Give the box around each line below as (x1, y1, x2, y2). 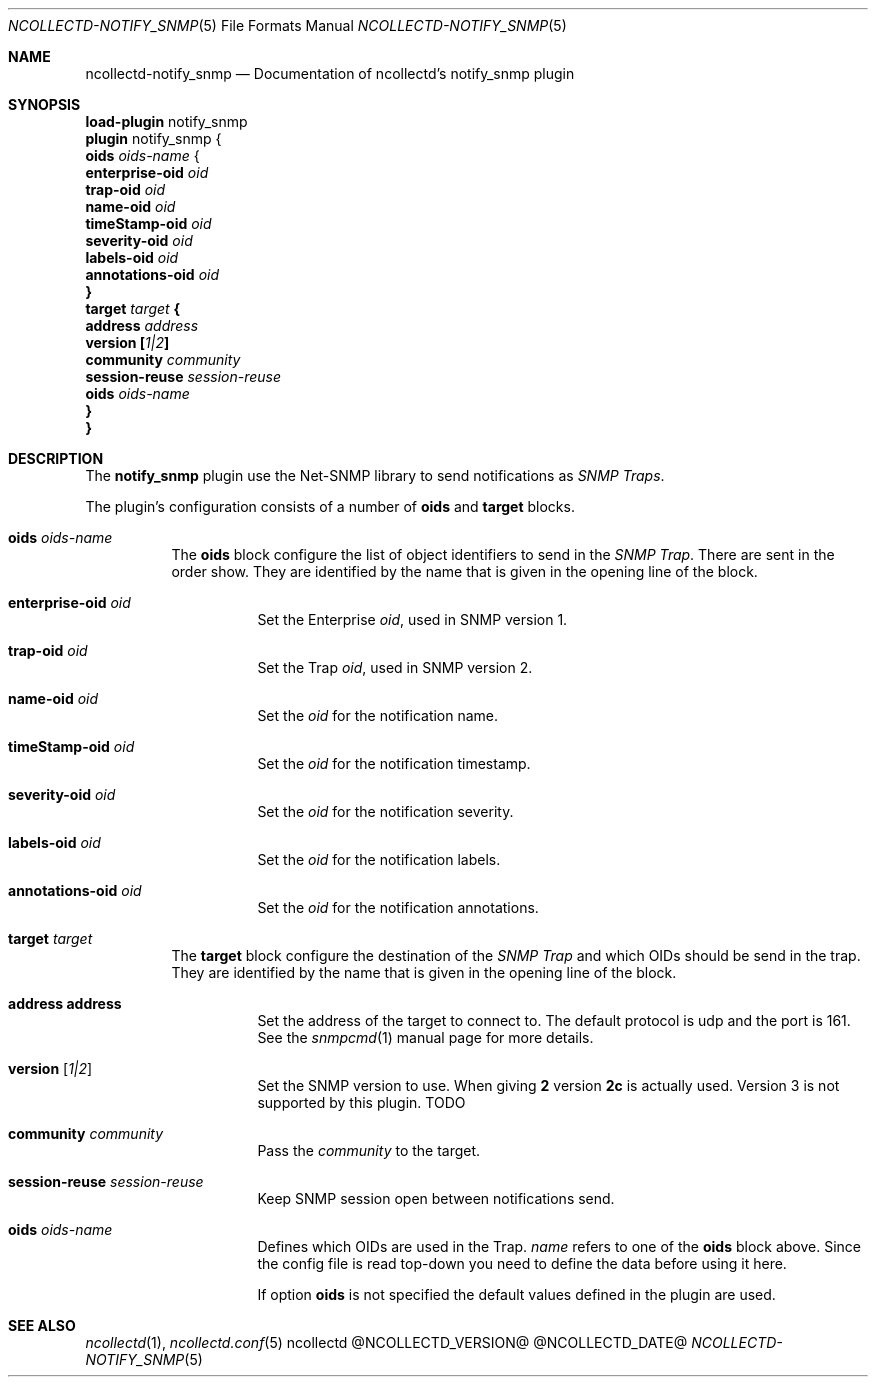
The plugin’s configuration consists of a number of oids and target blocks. (85, 498, 575, 515)
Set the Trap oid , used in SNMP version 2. (257, 659, 533, 676)
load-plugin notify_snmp (85, 113, 248, 130)
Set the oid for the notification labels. (257, 851, 501, 868)
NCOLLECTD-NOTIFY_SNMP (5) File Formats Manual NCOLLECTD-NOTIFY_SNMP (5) (8, 17, 567, 34)
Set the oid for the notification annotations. (257, 899, 539, 916)
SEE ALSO (8, 1317, 76, 1334)
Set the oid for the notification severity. (257, 803, 514, 820)
